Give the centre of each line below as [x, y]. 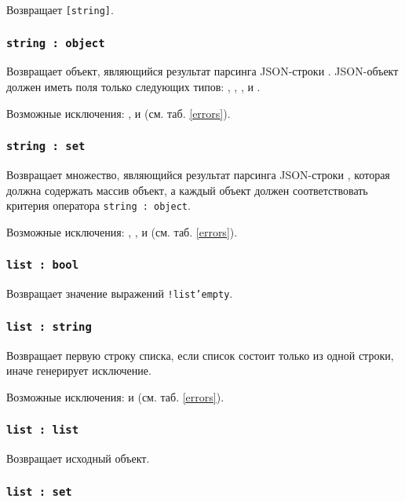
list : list [43, 430]
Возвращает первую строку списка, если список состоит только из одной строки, [200, 355]
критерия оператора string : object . [99, 205]
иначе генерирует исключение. [79, 370]
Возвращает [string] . [60, 9]
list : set [39, 491]
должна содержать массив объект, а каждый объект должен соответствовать [187, 190]
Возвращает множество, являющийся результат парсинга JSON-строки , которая [198, 174]
